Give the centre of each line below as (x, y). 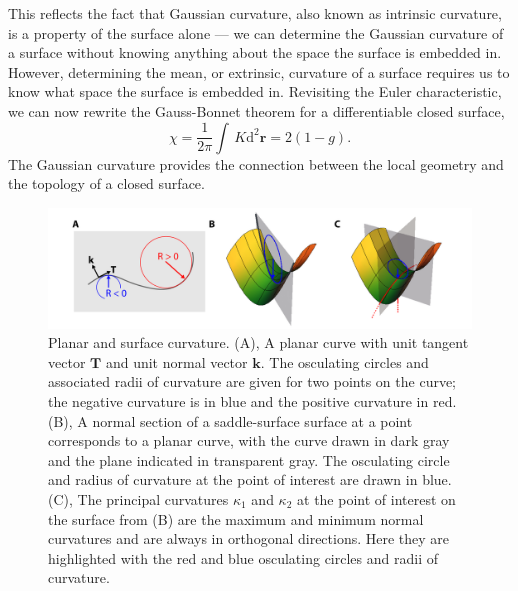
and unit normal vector (176, 361)
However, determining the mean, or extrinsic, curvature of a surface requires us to (259, 71)
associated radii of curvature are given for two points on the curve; (252, 381)
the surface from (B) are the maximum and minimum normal (236, 518)
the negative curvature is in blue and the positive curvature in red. (252, 401)
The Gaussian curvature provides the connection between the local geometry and (256, 163)
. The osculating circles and (344, 361)
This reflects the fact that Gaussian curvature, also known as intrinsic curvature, (255, 13)
